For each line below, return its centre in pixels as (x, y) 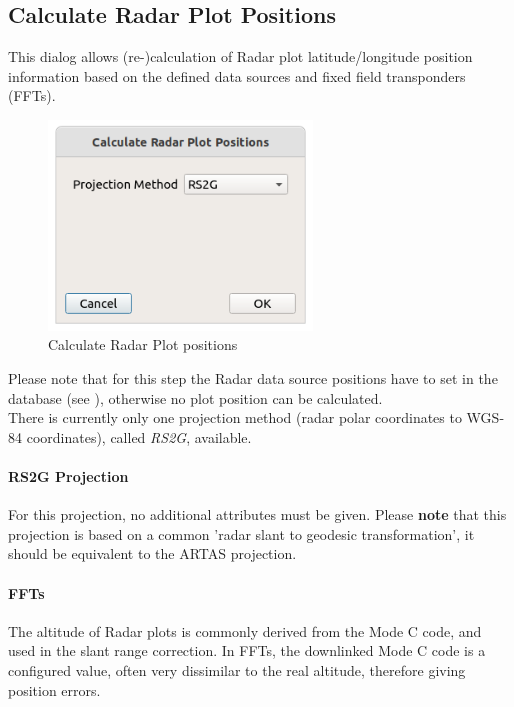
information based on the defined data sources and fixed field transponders (237, 75)
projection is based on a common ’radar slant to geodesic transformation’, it (241, 533)
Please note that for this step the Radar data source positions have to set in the (253, 377)
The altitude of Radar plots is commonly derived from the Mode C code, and (245, 630)
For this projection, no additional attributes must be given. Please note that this (257, 514)
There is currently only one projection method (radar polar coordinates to (235, 417)
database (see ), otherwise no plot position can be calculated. (195, 397)
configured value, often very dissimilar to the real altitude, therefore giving (237, 669)
